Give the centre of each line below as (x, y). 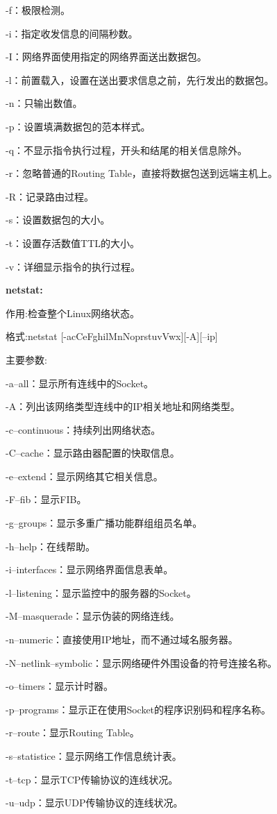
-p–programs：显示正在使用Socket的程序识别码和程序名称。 (138, 709)
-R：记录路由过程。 (50, 196)
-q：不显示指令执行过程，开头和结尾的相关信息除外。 (127, 150)
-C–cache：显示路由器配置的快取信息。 (93, 453)
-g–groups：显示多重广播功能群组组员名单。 (104, 523)
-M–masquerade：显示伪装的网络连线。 (93, 616)
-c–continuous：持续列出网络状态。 (83, 429)
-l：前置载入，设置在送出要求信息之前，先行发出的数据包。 (140, 79)
